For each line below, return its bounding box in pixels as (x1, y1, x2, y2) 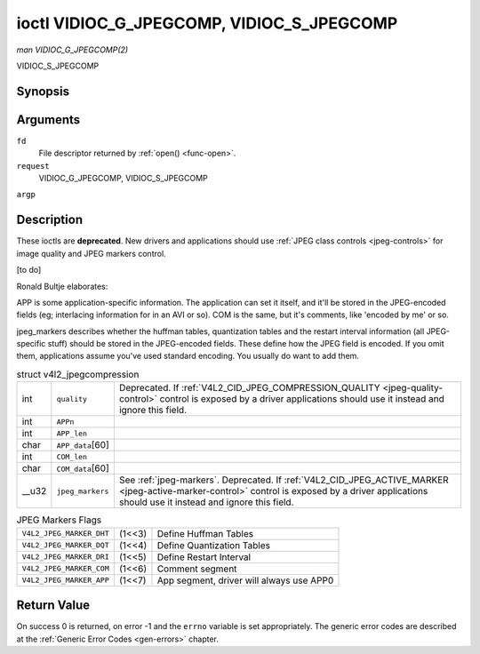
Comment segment (156, 562, 237, 575)
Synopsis (16, 84, 70, 99)
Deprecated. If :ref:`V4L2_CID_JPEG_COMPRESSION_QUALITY (118, 382, 381, 395)
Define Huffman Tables (156, 527, 253, 539)
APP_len (56, 428, 88, 438)
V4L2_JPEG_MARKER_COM (21, 564, 110, 573)
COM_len (56, 451, 88, 461)
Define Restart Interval (156, 551, 252, 563)
